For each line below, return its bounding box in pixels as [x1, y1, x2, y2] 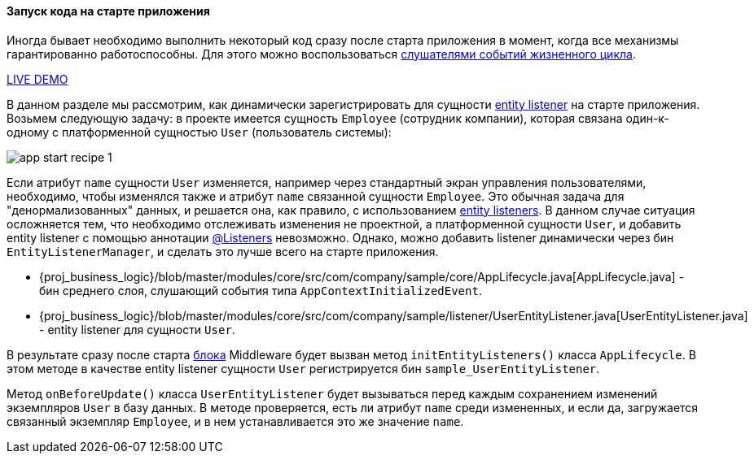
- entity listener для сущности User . [39, 322, 235, 336]
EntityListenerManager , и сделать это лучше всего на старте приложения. [7, 244, 439, 258]
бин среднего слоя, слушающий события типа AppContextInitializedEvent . [39, 283, 482, 297]
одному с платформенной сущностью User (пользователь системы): [7, 124, 392, 139]
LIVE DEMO [7, 72, 68, 86]
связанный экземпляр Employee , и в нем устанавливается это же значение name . [7, 414, 464, 428]
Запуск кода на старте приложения [7, 4, 210, 18]
